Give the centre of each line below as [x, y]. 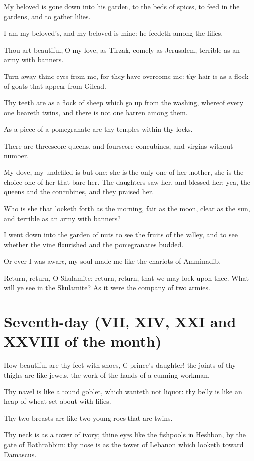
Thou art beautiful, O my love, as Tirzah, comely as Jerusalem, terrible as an [122, 49]
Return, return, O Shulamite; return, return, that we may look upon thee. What [126, 277]
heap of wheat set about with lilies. [58, 401]
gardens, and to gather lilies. [47, 16]
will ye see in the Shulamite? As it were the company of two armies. [107, 287]
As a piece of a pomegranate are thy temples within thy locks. [98, 129]
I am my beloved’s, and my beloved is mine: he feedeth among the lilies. [114, 33]
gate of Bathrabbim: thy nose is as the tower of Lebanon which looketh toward [124, 444]
